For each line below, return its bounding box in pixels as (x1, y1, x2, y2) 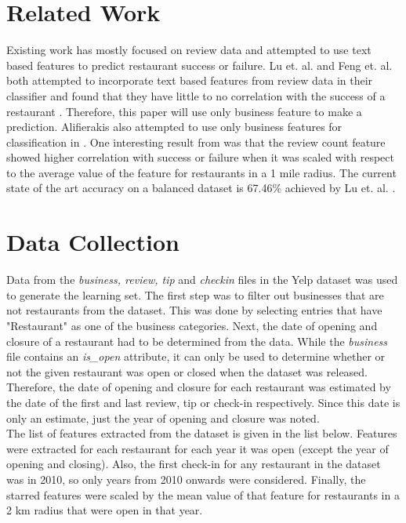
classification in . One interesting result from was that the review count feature (6, 133, 386, 150)
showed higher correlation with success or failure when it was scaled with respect (6, 149, 394, 165)
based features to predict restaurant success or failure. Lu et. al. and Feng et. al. (6, 56, 393, 73)
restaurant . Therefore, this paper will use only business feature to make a (6, 103, 362, 119)
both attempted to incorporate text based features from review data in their (6, 72, 373, 89)
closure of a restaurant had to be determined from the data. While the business (6, 332, 388, 349)
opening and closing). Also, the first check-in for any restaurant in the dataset (6, 456, 381, 472)
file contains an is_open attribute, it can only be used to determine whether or (6, 348, 386, 365)
